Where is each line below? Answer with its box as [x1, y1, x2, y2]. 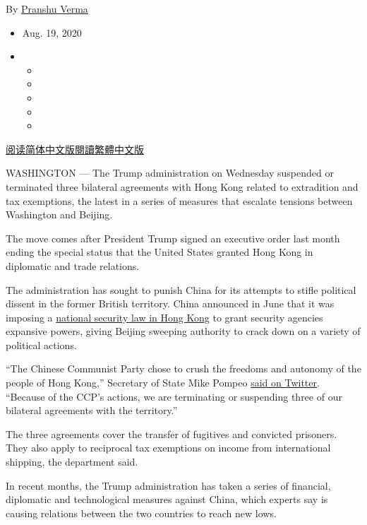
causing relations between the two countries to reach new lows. [6, 505, 277, 520]
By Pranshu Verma [6, 1, 88, 16]
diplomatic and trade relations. [6, 258, 140, 273]
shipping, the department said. [6, 454, 138, 469]
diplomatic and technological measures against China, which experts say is [6, 492, 328, 507]
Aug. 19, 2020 [22, 25, 82, 40]
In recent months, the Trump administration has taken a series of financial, [6, 478, 331, 492]
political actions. [6, 337, 77, 352]
